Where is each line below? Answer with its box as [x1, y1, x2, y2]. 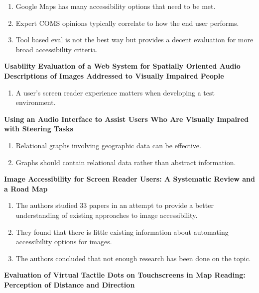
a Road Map [4, 183, 48, 194]
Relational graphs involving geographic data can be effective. [15, 140, 201, 150]
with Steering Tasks [4, 123, 73, 134]
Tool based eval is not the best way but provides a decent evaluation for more [15, 34, 254, 45]
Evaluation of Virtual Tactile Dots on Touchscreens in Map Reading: [4, 270, 246, 280]
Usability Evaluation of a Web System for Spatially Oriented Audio [4, 61, 241, 71]
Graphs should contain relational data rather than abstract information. [15, 157, 236, 167]
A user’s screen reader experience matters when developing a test [15, 87, 215, 98]
